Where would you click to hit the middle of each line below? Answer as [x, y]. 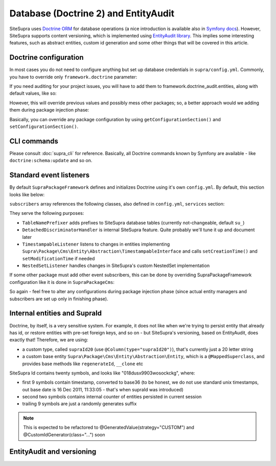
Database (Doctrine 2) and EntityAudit [92, 13]
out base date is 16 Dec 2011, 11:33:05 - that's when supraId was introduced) [103, 389]
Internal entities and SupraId [56, 313]
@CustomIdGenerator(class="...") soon [64, 434]
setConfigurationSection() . [44, 126]
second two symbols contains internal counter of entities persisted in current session [112, 397]
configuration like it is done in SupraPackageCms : [62, 282]
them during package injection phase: [49, 110]
